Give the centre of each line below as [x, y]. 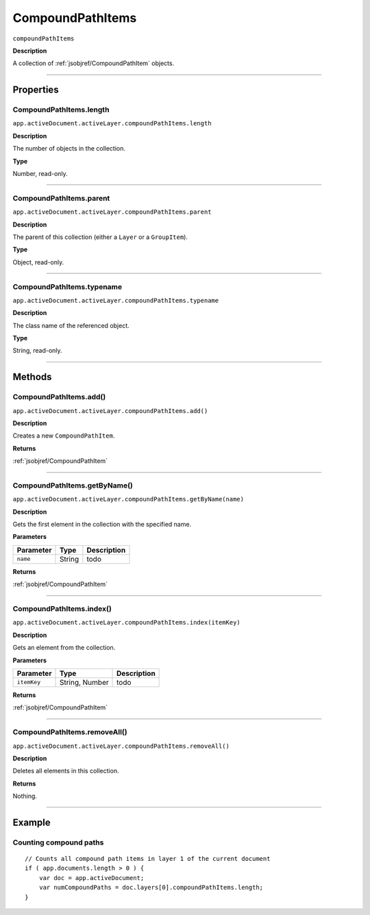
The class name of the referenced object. [71, 325]
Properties [36, 90]
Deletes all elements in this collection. [66, 771]
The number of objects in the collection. [69, 149]
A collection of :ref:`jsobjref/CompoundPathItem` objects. [94, 63]
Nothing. [25, 796]
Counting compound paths [58, 842]
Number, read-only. [40, 174]
